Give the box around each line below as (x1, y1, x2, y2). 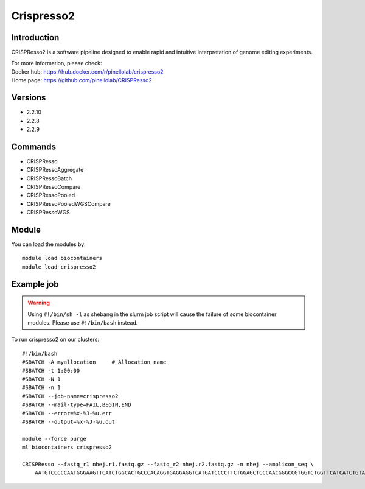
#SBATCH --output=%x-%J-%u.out (22, 418, 116, 425)
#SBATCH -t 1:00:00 (22, 367, 80, 374)
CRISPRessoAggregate (26, 166, 84, 174)
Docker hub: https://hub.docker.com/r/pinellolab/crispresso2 (11, 68, 164, 76)
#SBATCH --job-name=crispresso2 (22, 393, 119, 399)
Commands (11, 141, 57, 152)
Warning (27, 299, 50, 307)
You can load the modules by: (11, 241, 86, 248)
